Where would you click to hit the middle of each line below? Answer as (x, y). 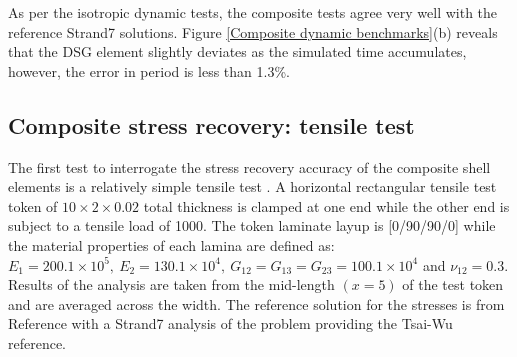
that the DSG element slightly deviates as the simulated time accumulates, (237, 51)
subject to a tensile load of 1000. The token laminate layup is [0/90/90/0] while (252, 225)
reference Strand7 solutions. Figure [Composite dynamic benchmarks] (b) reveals (253, 31)
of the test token (453, 284)
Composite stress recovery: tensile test (211, 124)
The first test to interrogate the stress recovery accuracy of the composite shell (249, 166)
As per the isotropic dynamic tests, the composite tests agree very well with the (253, 12)
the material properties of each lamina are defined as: (171, 244)
